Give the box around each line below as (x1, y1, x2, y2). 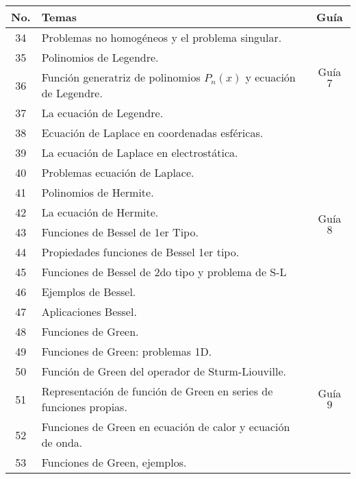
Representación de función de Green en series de (41, 383, 273, 399)
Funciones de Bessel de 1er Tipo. (41, 224, 199, 240)
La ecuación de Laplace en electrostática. (41, 145, 238, 160)
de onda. (41, 434, 83, 450)
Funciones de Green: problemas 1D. (41, 343, 212, 359)
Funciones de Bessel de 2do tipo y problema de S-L (41, 264, 287, 280)
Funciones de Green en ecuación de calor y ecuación (41, 419, 290, 434)
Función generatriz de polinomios (41, 69, 201, 85)
